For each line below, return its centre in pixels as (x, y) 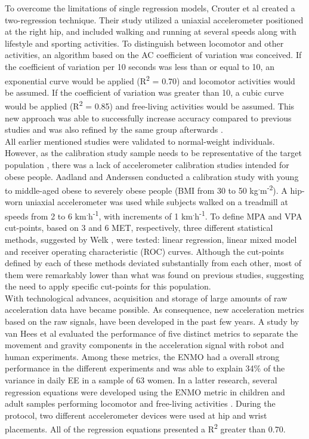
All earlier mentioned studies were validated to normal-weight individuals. (140, 141)
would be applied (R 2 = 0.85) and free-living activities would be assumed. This (150, 105)
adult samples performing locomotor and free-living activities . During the (140, 403)
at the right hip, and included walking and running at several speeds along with (151, 31)
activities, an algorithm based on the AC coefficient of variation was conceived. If (153, 55)
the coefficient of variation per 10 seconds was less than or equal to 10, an (140, 66)
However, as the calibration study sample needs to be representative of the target (153, 153)
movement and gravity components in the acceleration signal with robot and (145, 345)
